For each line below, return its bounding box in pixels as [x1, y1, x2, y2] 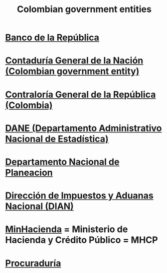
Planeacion [5, 167, 53, 178]
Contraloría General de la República [5, 89, 156, 100]
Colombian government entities [17, 4, 152, 15]
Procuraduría [5, 257, 61, 269]
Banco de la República [5, 32, 99, 43]
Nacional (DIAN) [5, 200, 74, 212]
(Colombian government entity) [5, 65, 139, 77]
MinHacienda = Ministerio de [5, 224, 128, 235]
